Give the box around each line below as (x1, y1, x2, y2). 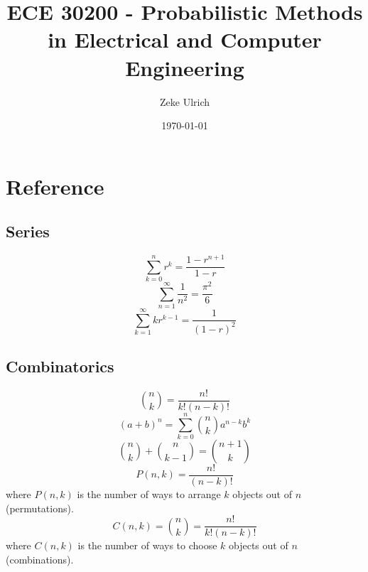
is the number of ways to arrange (77, 487, 221, 502)
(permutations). (6, 500, 74, 515)
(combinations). (6, 551, 74, 566)
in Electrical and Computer (48, 25, 322, 54)
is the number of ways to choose (77, 538, 217, 553)
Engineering (125, 53, 244, 82)
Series (6, 220, 50, 242)
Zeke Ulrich (159, 94, 210, 109)
